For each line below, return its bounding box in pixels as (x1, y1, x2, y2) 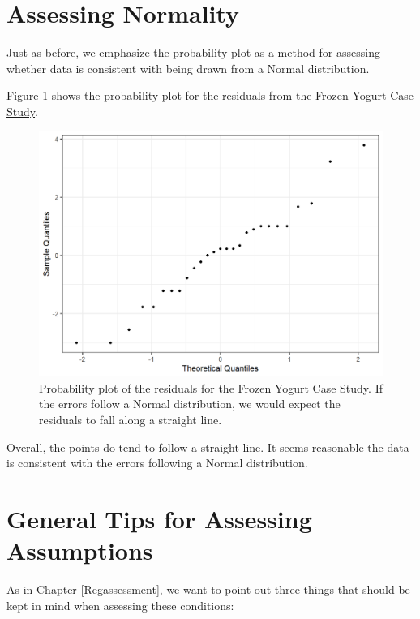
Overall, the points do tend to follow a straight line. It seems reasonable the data (6, 438, 409, 455)
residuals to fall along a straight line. (39, 411, 222, 428)
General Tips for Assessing (6, 501, 312, 535)
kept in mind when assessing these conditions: (6, 596, 234, 613)
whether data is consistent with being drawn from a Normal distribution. (6, 59, 370, 76)
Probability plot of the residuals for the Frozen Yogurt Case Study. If (39, 379, 383, 396)
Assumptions (6, 534, 153, 567)
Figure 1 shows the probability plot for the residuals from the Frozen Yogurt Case (6, 87, 414, 104)
